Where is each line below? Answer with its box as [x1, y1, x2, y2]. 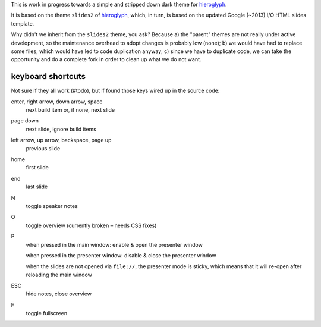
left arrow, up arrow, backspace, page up [11, 137, 112, 144]
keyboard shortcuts [11, 71, 86, 81]
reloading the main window [26, 271, 92, 278]
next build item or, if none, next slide [26, 106, 115, 114]
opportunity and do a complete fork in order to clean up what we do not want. [11, 56, 202, 63]
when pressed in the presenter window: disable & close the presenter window [26, 251, 216, 259]
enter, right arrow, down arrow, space [11, 98, 103, 105]
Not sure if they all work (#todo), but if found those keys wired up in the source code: [11, 87, 220, 95]
